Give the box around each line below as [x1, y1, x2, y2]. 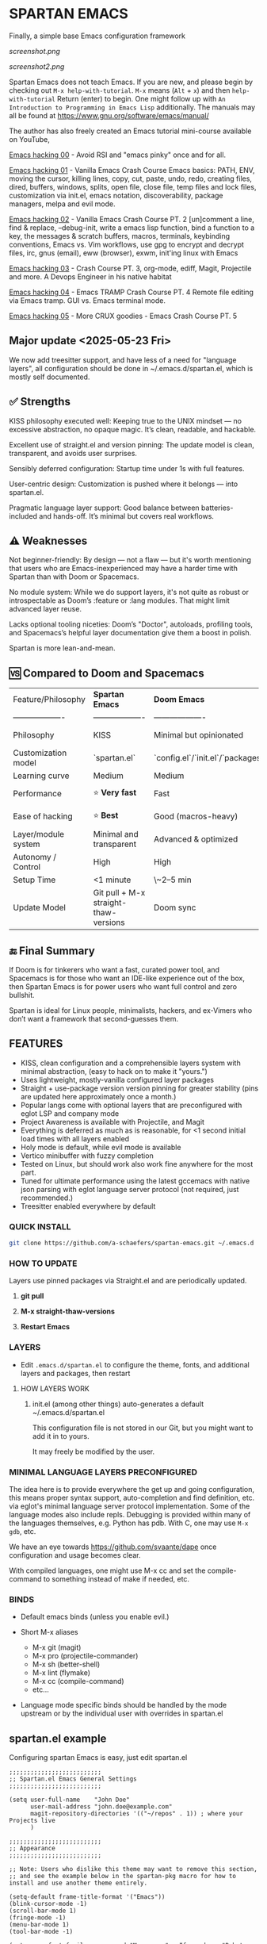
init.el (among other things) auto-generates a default [32, 1399, 204, 1409]
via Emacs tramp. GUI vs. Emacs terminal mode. [9, 295, 166, 305]
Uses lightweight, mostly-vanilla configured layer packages [20, 1075, 215, 1084]
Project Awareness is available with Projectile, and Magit [20, 1117, 205, 1126]
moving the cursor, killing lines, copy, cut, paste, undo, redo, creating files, [9, 174, 253, 183]
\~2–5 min [154, 874, 193, 885]
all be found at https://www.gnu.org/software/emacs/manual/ [9, 110, 209, 120]
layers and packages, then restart [20, 1368, 131, 1378]
